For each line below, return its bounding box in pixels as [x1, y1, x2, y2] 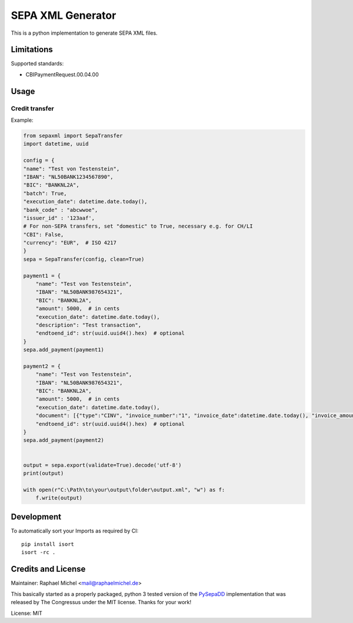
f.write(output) [35, 495, 82, 501]
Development [11, 512, 62, 522]
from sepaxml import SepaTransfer [23, 132, 123, 139]
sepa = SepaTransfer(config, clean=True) [23, 256, 145, 262]
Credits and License [11, 564, 86, 574]
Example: [11, 116, 34, 124]
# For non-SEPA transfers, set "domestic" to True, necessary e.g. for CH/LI [23, 223, 253, 229]
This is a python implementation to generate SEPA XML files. [11, 29, 158, 36]
